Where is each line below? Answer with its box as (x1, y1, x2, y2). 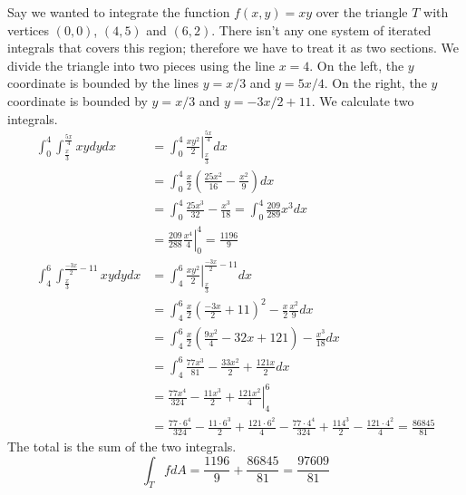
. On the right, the (324, 73, 427, 92)
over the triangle (316, 3, 408, 21)
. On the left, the (309, 55, 404, 74)
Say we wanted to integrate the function (7, 3, 230, 21)
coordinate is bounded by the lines (7, 73, 199, 92)
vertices (7, 20, 49, 39)
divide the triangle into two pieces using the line (7, 55, 275, 74)
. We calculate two (311, 91, 414, 110)
